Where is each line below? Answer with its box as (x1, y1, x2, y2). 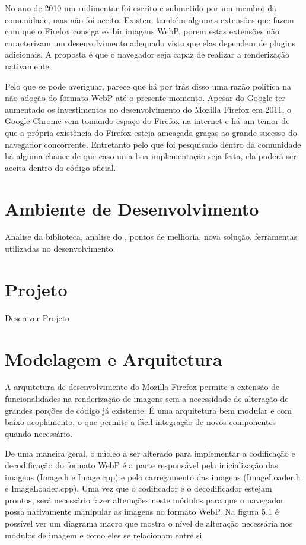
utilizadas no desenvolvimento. (5, 242, 116, 255)
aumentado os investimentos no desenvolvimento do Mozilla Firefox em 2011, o (5, 103, 292, 115)
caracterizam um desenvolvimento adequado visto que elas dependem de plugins (5, 36, 295, 49)
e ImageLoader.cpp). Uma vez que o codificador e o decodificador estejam (5, 482, 272, 495)
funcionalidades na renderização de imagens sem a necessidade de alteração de (5, 392, 289, 405)
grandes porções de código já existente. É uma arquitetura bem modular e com (5, 404, 292, 416)
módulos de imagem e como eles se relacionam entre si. (5, 528, 205, 541)
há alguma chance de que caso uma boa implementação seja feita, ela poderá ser (5, 150, 297, 162)
